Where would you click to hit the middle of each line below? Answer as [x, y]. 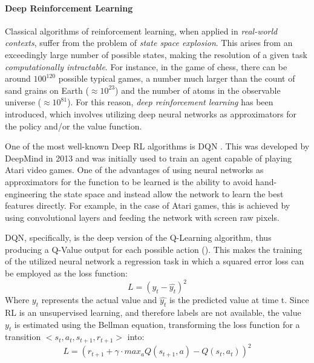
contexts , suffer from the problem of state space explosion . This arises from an [149, 43]
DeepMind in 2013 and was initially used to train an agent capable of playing [149, 158]
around [18, 78]
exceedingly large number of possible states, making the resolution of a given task [156, 54]
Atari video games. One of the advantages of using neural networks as [134, 170]
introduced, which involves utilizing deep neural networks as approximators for [151, 113]
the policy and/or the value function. [74, 126]
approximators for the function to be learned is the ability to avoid [129, 181]
